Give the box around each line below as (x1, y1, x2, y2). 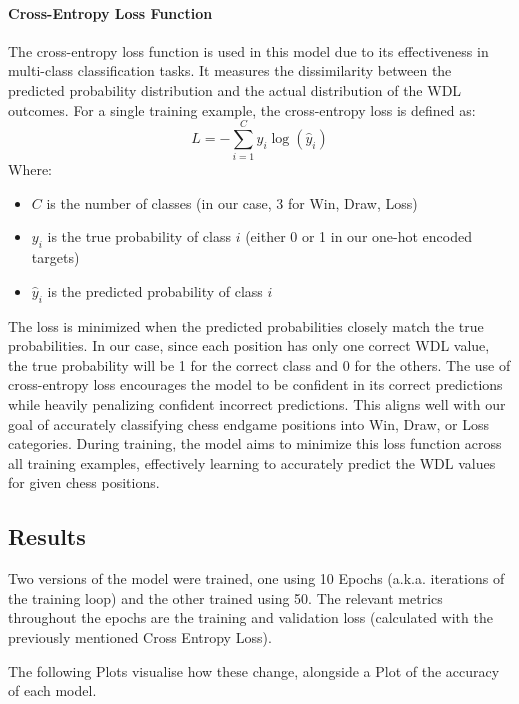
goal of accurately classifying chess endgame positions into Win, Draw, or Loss (8, 413, 489, 434)
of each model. (8, 680, 97, 701)
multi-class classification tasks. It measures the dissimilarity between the (8, 60, 452, 81)
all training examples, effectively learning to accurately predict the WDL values (8, 452, 496, 473)
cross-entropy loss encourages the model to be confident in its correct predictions (8, 374, 503, 395)
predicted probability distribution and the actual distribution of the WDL (8, 79, 462, 100)
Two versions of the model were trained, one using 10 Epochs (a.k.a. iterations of (8, 568, 505, 589)
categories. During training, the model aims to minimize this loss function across (8, 433, 502, 454)
